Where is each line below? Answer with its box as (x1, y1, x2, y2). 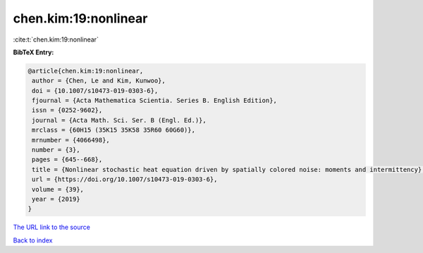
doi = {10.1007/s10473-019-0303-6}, (32, 87, 159, 94)
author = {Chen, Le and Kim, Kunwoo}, (32, 77, 166, 85)
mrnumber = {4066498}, (32, 136, 111, 144)
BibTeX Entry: (13, 48, 54, 56)
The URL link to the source (13, 223, 91, 232)
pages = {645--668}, (32, 156, 103, 163)
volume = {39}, (32, 185, 85, 193)
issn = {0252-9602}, (32, 106, 103, 114)
